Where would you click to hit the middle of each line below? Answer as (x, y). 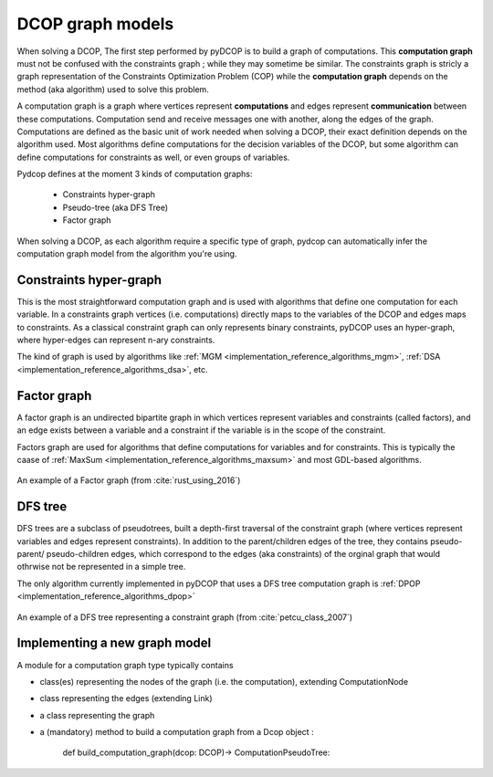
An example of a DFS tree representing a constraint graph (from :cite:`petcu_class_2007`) (185, 617)
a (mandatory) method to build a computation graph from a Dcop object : (177, 732)
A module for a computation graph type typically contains (125, 665)
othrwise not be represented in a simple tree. (101, 567)
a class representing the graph (97, 715)
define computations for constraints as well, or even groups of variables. (153, 157)
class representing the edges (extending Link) (126, 698)
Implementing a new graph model (114, 643)
